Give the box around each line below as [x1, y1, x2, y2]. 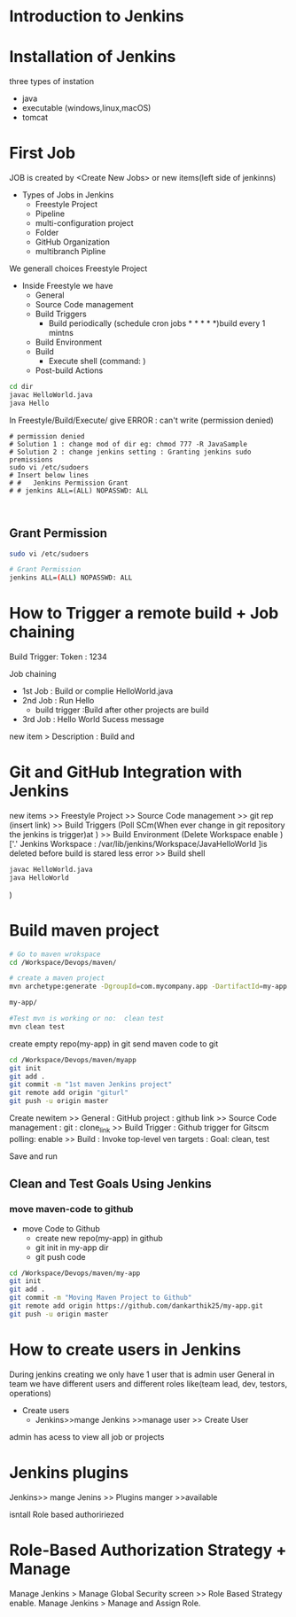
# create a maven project [9, 974, 105, 983]
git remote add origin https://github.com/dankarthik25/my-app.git [9, 1302, 264, 1310]
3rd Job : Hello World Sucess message [21, 714, 165, 725]
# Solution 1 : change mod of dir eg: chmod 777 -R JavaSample [9, 439, 248, 448]
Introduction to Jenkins [9, 6, 184, 27]
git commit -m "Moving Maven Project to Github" [9, 1294, 192, 1302]
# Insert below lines [9, 470, 90, 479]
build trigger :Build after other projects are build [35, 704, 209, 715]
